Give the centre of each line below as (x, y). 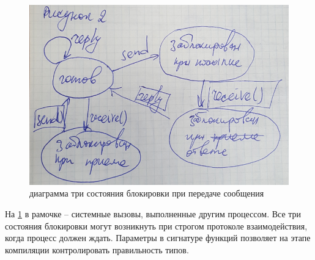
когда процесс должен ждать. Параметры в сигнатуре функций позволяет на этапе (158, 238)
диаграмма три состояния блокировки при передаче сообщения (147, 193)
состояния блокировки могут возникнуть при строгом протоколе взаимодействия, (156, 226)
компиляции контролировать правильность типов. (97, 249)
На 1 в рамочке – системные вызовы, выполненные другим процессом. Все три (153, 213)
